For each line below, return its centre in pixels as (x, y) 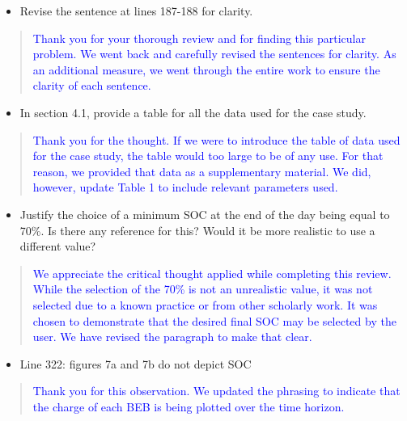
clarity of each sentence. (92, 85)
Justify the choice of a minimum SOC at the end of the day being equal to (205, 214)
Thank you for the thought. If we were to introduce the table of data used (216, 139)
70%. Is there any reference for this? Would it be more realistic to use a (197, 230)
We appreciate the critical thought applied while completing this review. (212, 273)
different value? (58, 246)
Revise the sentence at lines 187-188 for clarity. (136, 11)
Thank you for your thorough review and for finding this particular (199, 38)
